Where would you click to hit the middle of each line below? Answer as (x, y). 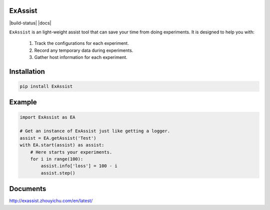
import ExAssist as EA (47, 117)
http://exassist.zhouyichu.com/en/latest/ (51, 201)
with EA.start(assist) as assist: (62, 145)
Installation (27, 72)
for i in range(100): (57, 159)
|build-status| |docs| (30, 23)
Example (23, 102)
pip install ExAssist (46, 87)
